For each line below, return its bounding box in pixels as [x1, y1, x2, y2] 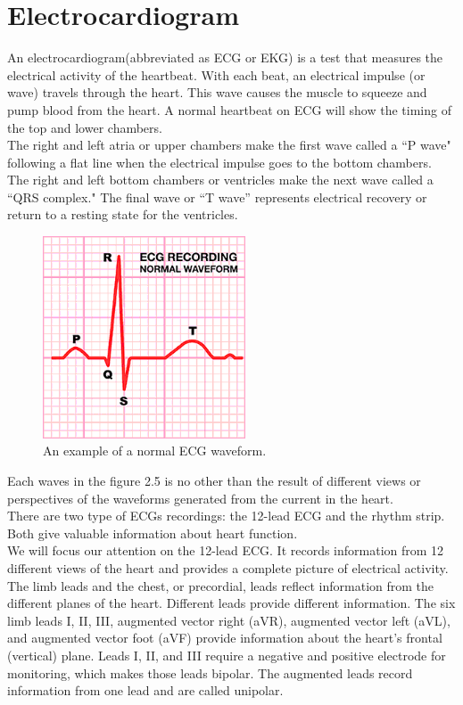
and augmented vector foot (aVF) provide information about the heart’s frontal [7, 628, 442, 647]
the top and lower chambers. [7, 118, 162, 136]
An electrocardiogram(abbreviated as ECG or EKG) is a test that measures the [7, 48, 443, 67]
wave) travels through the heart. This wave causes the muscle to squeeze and [7, 83, 427, 102]
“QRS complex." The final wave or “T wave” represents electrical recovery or [7, 187, 427, 206]
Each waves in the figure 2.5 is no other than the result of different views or [7, 471, 421, 490]
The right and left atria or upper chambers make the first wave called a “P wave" [7, 135, 451, 154]
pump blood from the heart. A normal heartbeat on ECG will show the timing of [7, 100, 451, 119]
